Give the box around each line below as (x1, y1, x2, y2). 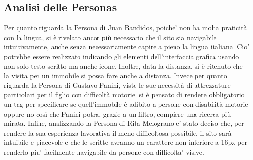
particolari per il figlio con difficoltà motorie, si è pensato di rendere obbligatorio (4, 89, 245, 100)
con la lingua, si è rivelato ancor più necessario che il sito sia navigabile (4, 32, 217, 42)
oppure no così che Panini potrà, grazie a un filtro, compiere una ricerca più (4, 108, 231, 119)
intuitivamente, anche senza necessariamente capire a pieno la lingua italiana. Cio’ (4, 41, 250, 52)
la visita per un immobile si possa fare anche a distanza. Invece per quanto (4, 70, 227, 80)
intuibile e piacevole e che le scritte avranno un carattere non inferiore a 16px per (4, 137, 247, 147)
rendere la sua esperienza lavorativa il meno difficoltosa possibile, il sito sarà (4, 127, 232, 138)
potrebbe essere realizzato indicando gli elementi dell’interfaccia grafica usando (4, 51, 239, 61)
